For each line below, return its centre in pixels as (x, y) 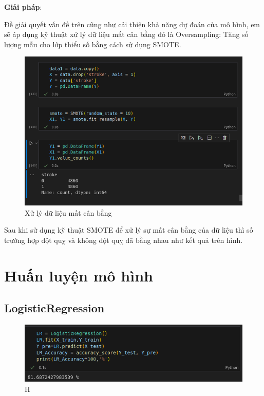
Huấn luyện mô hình (79, 275)
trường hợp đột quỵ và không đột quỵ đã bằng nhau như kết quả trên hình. (124, 240)
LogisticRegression (54, 308)
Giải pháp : (23, 7)
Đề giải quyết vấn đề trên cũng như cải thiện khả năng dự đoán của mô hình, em (132, 24)
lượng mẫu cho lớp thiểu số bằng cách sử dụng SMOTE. (93, 44)
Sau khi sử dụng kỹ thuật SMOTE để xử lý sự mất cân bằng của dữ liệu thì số (129, 230)
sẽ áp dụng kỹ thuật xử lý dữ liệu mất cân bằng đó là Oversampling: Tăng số (126, 34)
